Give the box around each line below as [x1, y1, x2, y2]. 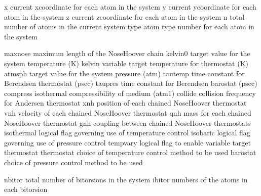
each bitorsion [4, 184, 48, 194]
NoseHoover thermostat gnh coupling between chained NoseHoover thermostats [4, 117, 251, 128]
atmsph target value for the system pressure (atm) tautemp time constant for [4, 68, 245, 78]
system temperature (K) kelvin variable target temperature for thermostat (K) [4, 58, 248, 68]
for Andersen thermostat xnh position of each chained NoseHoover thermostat [4, 97, 247, 108]
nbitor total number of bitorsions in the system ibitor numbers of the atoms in [4, 174, 248, 184]
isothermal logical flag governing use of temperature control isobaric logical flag [4, 127, 250, 138]
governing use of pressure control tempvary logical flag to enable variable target [4, 137, 251, 148]
